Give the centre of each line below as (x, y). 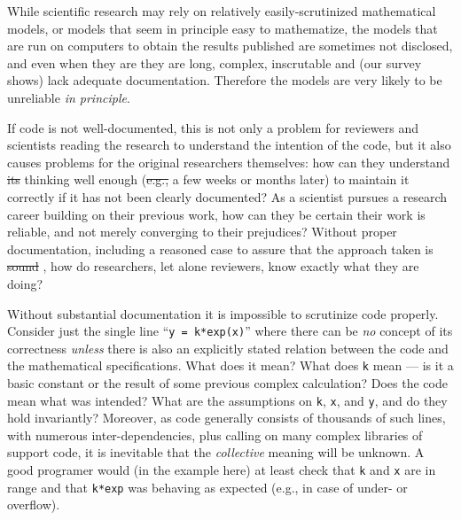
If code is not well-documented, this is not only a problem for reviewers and (213, 127)
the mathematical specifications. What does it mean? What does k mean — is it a (230, 365)
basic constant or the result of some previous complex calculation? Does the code (227, 383)
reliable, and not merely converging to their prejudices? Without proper (202, 232)
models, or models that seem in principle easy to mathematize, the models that (223, 28)
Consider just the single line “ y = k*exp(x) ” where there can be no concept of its (230, 331)
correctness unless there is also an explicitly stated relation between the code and (228, 348)
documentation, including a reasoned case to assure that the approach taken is (220, 248)
